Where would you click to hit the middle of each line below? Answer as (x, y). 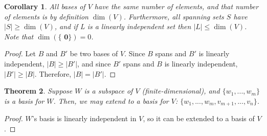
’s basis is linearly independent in (84, 118)
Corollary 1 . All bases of (45, 6)
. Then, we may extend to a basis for (111, 100)
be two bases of (94, 53)
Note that (19, 36)
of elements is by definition (46, 16)
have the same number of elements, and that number (176, 6)
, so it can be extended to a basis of (199, 118)
